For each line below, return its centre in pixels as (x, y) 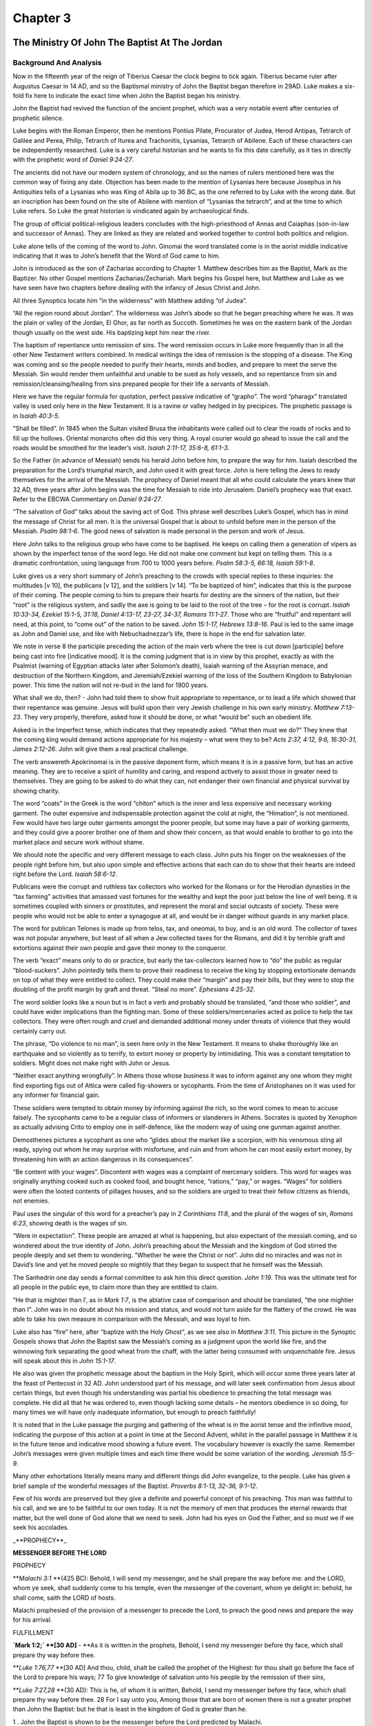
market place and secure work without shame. (79, 842)
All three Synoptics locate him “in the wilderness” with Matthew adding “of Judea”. (130, 300)
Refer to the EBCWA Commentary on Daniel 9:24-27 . (88, 499)
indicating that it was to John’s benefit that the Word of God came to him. (116, 255)
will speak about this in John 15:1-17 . (64, 1361)
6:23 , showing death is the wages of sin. (70, 1223)
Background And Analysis (57, 62)
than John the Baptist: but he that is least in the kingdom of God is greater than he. (130, 1709)
